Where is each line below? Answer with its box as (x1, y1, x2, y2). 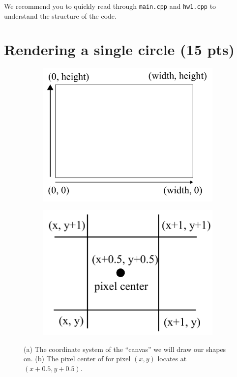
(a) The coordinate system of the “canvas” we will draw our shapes (24, 344, 226, 354)
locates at (157, 353, 187, 364)
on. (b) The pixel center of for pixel (24, 353, 131, 364)
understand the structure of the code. (4, 10, 117, 21)
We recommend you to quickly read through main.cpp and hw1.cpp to (4, 1, 216, 11)
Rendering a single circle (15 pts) (4, 39, 235, 59)
